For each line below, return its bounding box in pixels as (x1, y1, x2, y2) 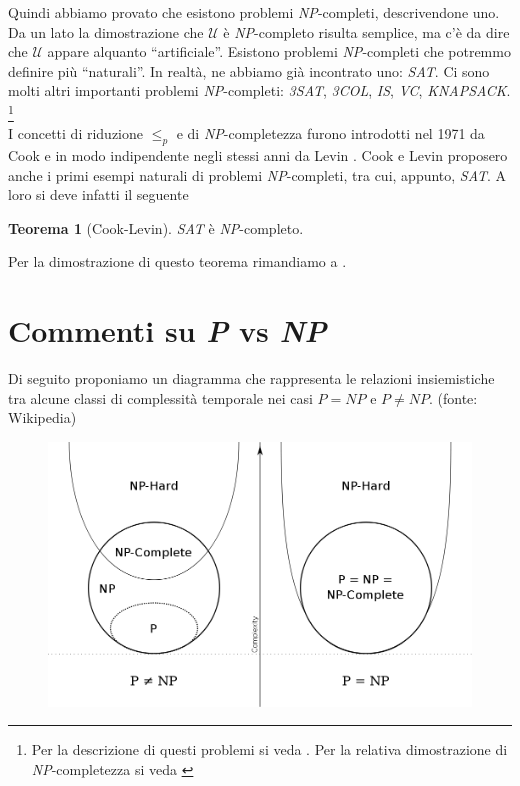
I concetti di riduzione (8, 123, 143, 144)
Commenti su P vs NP (8, 310, 327, 352)
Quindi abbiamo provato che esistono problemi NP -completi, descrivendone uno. (8, 2, 500, 22)
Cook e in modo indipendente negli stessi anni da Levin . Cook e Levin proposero (8, 145, 508, 166)
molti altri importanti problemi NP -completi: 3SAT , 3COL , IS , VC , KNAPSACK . (8, 80, 511, 101)
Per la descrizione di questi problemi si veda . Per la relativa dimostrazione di (31, 739, 508, 760)
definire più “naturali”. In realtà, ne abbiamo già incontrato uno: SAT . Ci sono (8, 60, 490, 81)
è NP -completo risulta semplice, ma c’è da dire (223, 21, 510, 42)
